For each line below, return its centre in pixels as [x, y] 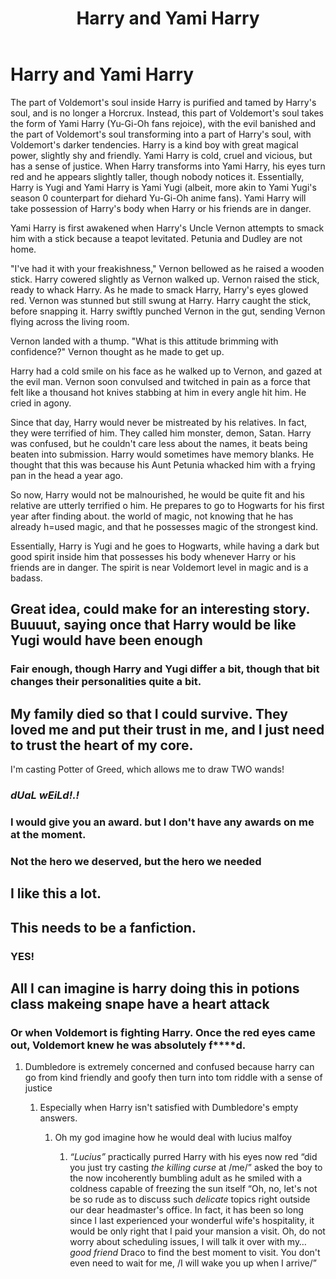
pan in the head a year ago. [66, 475]
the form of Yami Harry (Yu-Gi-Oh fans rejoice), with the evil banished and [163, 123]
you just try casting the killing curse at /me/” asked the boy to [196, 1168]
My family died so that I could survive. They [149, 713]
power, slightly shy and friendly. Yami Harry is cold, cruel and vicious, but [161, 155]
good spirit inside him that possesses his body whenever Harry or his [153, 556]
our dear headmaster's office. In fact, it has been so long [186, 1210]
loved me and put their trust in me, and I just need [167, 729]
